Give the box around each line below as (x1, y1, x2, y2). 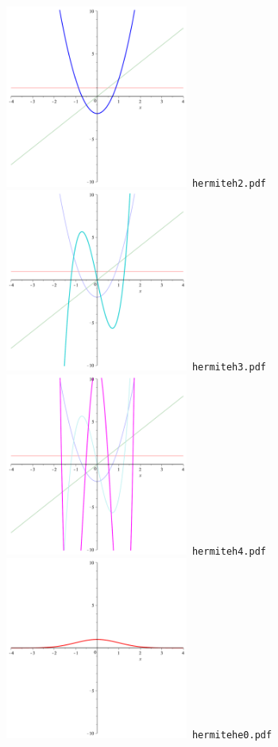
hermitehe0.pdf (191, 730, 272, 741)
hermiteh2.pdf (191, 177, 266, 189)
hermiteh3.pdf (191, 362, 266, 373)
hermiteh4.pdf (191, 545, 266, 557)
